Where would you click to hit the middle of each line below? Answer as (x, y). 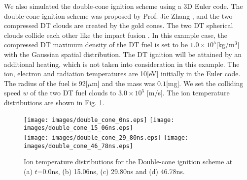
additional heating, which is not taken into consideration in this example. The (122, 64)
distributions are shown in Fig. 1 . (54, 102)
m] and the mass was (123, 83)
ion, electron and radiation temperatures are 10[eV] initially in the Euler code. (122, 74)
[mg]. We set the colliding (205, 83)
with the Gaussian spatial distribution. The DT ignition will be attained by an (123, 54)
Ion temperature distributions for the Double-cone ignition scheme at (128, 162)
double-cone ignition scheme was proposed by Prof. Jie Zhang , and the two (118, 15)
